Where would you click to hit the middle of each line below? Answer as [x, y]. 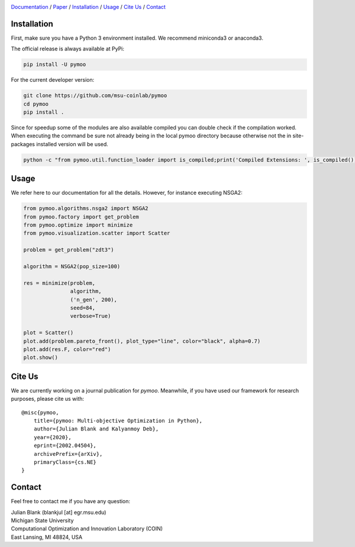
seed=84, [83, 308]
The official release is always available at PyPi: [67, 49]
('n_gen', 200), [94, 300]
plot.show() [41, 358]
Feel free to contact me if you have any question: [70, 501]
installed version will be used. [72, 144]
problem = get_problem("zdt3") [69, 250]
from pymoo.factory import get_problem [81, 217]
